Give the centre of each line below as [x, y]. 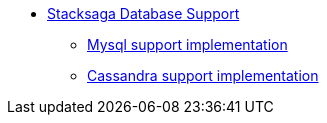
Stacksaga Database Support [143, 13]
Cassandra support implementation [203, 75]
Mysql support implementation [187, 44]
